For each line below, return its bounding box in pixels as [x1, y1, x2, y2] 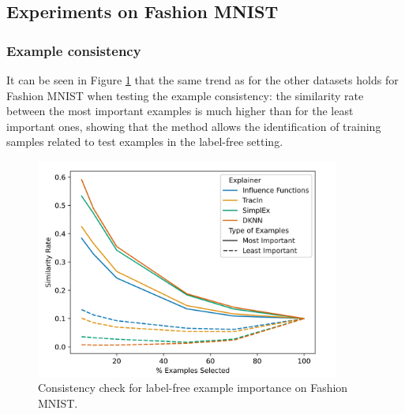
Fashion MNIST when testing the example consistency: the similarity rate [6, 87, 364, 103]
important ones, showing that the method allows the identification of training [6, 117, 381, 134]
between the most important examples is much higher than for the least [6, 103, 354, 119]
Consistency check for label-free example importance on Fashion [38, 379, 348, 396]
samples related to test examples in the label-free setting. [6, 133, 283, 150]
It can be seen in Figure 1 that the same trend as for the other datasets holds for [6, 72, 399, 88]
